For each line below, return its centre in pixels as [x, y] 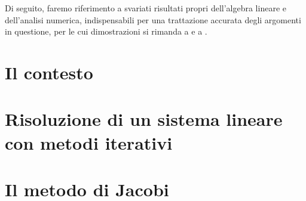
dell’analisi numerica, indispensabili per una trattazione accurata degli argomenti [153, 19]
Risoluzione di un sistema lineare [144, 119]
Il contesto [49, 72]
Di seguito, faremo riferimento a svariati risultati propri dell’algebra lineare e [146, 8]
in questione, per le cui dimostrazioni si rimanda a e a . [106, 31]
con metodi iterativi [89, 142]
